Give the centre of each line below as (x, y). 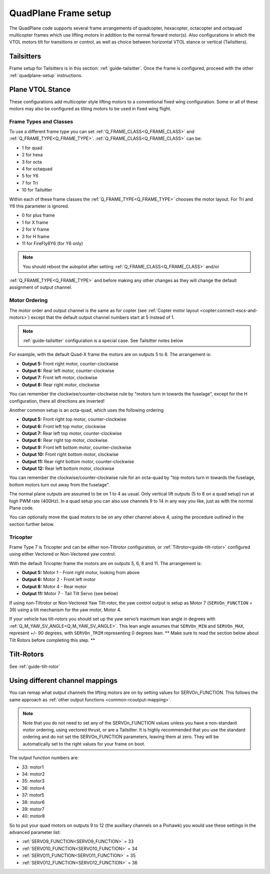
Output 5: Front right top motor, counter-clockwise (74, 419)
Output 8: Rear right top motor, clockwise (64, 440)
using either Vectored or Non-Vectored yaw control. (62, 554)
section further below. (32, 524)
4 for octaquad (37, 169)
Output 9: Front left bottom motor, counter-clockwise (77, 447)
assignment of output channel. (41, 287)
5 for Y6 (30, 176)
